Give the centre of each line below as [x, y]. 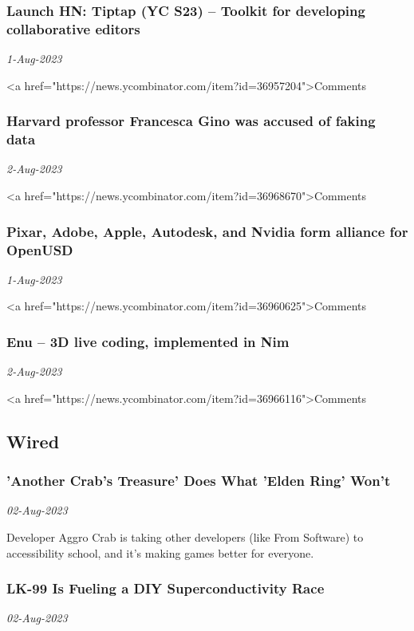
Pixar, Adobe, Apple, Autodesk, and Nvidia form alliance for [207, 231]
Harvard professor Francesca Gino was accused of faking [191, 121]
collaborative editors [73, 28]
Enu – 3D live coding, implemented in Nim [148, 341]
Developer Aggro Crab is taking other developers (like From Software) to [185, 536]
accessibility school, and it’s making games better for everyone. [160, 552]
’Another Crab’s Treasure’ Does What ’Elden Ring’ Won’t [199, 481]
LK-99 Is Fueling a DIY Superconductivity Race [166, 588]
